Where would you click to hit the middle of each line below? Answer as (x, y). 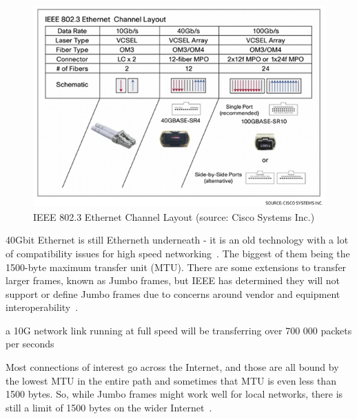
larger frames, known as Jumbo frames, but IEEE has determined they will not (173, 280)
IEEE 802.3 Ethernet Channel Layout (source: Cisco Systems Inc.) (174, 216)
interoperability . (42, 307)
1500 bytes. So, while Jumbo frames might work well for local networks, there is (174, 394)
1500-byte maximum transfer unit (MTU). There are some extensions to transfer (176, 267)
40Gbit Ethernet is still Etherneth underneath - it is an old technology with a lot (177, 240)
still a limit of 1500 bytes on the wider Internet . (109, 407)
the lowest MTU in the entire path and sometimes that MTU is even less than (171, 380)
